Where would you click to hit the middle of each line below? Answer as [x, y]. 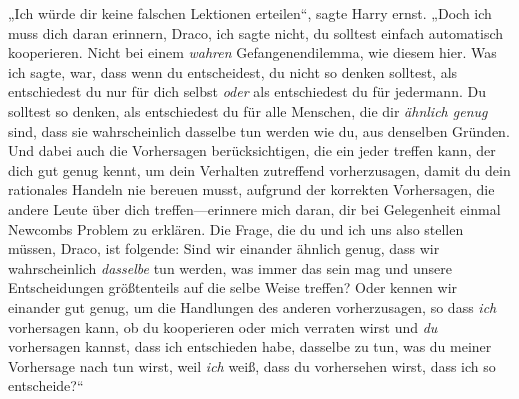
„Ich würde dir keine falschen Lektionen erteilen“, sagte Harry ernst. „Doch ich [250, 13]
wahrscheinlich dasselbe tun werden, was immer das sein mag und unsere [230, 267]
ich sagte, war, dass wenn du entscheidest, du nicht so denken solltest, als [233, 71]
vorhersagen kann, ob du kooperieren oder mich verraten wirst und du [223, 326]
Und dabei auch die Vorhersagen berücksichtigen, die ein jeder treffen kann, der [252, 150]
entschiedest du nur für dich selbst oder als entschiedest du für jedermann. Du [247, 91]
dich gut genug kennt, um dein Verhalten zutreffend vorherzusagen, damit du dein [259, 169]
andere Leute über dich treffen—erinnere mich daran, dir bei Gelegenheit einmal [254, 208]
